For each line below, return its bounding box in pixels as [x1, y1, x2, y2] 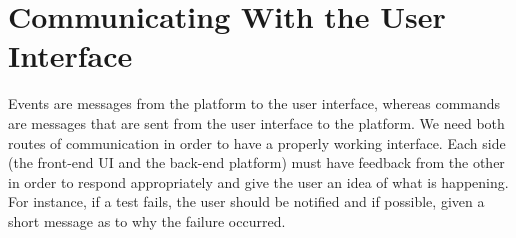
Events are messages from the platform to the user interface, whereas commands [8, 93, 501, 114]
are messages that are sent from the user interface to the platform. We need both [8, 112, 505, 133]
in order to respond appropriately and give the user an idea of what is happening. [8, 171, 509, 192]
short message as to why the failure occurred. [8, 210, 286, 231]
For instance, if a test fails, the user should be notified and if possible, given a [8, 191, 485, 212]
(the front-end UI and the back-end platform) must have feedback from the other [8, 152, 505, 173]
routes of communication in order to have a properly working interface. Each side [8, 132, 506, 153]
